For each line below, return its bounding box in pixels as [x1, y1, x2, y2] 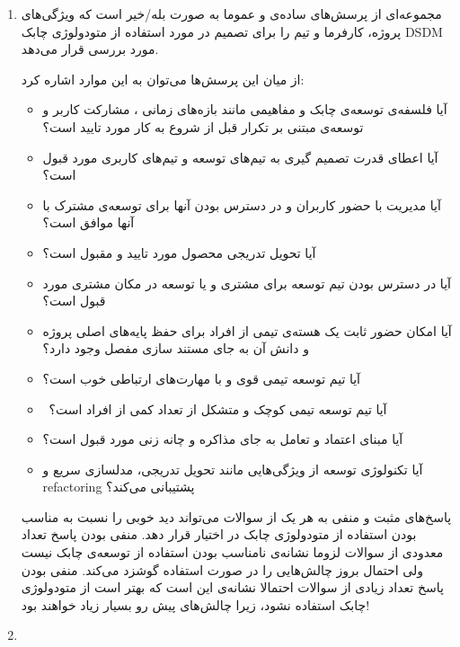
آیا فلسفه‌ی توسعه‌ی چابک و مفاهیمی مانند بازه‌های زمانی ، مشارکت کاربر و [42, 100, 447, 119]
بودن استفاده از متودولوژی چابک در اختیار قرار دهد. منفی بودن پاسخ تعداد [21, 525, 417, 544]
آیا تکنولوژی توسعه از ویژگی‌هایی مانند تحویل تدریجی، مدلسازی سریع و [42, 459, 423, 478]
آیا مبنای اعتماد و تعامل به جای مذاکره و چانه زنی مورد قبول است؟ [42, 430, 403, 448]
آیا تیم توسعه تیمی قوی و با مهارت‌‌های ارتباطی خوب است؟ [42, 368, 360, 387]
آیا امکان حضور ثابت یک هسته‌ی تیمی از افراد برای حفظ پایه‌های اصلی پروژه [42, 321, 452, 340]
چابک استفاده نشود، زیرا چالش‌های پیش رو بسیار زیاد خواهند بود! [21, 595, 370, 614]
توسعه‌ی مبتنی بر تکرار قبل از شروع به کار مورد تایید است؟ [42, 117, 364, 136]
